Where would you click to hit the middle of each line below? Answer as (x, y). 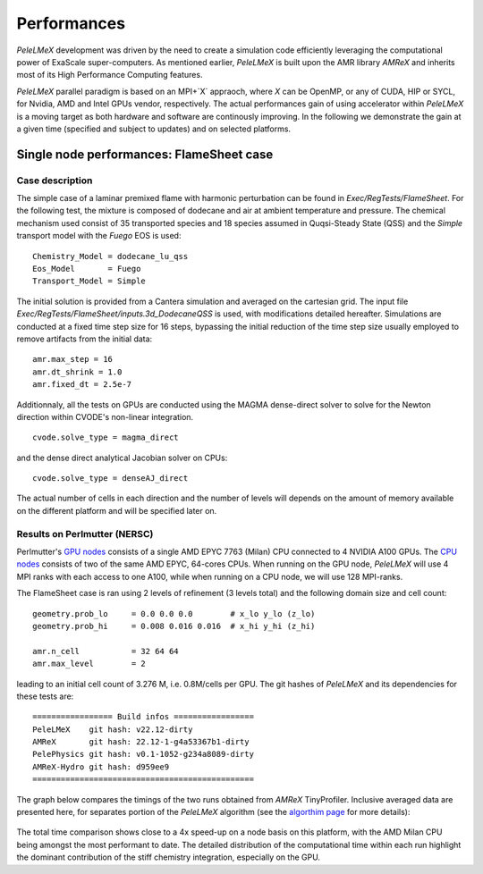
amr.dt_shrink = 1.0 (77, 372)
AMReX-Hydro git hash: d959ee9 (101, 767)
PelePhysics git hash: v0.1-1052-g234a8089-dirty (144, 754)
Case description (55, 181)
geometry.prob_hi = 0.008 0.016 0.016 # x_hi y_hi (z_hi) (174, 626)
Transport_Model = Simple (89, 281)
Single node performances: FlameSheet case (145, 154)
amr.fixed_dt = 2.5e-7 (82, 385)
